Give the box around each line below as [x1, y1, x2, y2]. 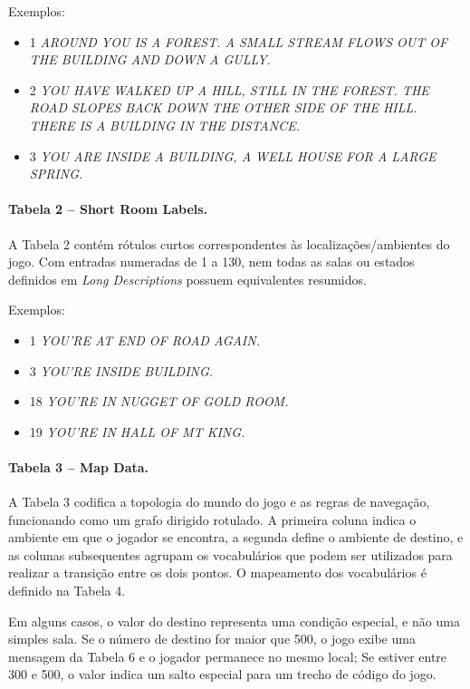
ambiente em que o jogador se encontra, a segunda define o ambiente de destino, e [8, 528, 464, 547]
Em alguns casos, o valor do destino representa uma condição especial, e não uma [8, 611, 460, 630]
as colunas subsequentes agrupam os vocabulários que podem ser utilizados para [8, 545, 453, 564]
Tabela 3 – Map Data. [8, 457, 149, 476]
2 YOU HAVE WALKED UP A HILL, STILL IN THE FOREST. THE [29, 80, 429, 99]
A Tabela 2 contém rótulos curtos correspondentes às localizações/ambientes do [8, 234, 450, 253]
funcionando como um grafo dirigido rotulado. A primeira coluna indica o [8, 509, 417, 529]
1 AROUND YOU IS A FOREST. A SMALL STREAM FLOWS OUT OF [29, 32, 448, 51]
